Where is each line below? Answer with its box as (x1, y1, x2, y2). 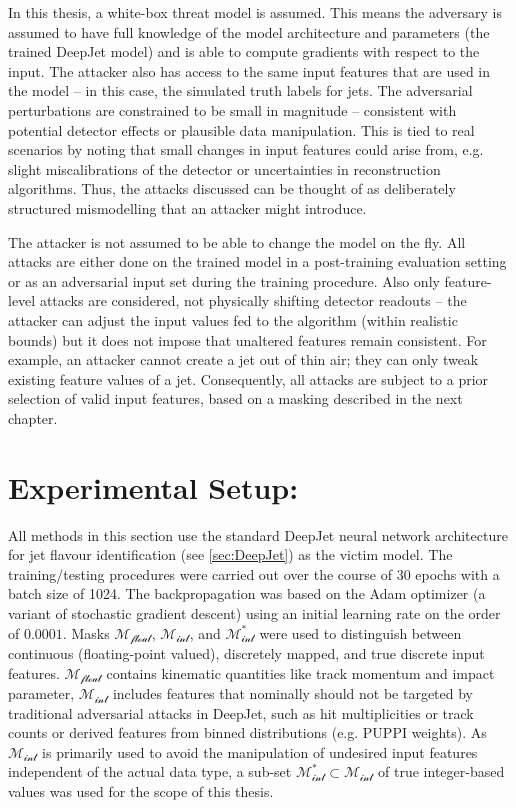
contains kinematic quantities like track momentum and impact (106, 662, 495, 683)
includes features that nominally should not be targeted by (112, 683, 473, 704)
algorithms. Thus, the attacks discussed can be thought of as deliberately (8, 178, 456, 199)
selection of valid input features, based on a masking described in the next (8, 388, 463, 409)
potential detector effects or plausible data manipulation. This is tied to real (8, 119, 475, 140)
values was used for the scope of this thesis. (8, 781, 274, 802)
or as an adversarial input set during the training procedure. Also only (8, 270, 440, 291)
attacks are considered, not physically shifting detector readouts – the (39, 290, 467, 311)
